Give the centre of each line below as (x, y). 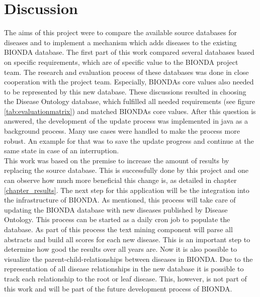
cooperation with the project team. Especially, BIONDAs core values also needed (129, 82)
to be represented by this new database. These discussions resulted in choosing (125, 91)
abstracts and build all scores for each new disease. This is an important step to (127, 239)
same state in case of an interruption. (62, 151)
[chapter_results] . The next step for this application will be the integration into (127, 190)
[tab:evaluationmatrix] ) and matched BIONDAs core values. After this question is (130, 111)
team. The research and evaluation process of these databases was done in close (126, 72)
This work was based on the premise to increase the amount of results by (117, 160)
